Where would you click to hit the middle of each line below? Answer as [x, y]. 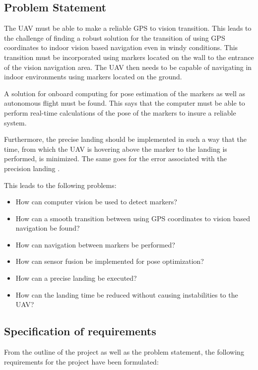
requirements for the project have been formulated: [81, 361]
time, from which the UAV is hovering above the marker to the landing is [116, 149]
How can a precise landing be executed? [76, 278]
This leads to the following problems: [60, 185]
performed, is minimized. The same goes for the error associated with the [115, 158]
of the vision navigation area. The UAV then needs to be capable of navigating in [128, 67]
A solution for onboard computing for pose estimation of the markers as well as [125, 93]
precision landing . [32, 168]
